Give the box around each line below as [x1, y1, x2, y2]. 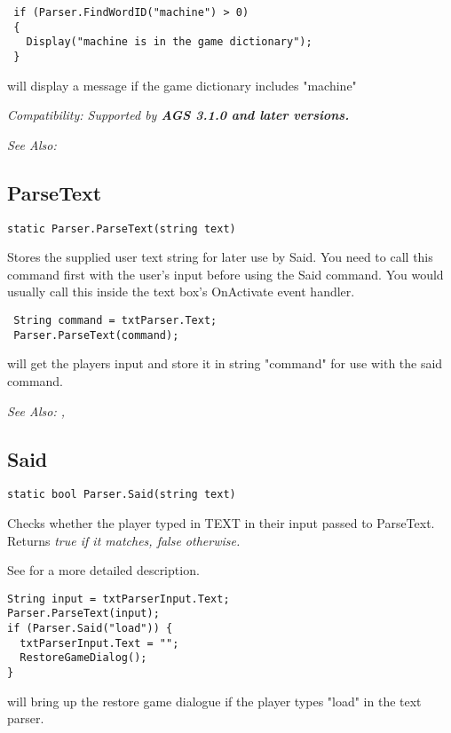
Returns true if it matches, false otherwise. [7, 531, 241, 549]
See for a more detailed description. [7, 561, 200, 579]
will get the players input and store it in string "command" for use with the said [7, 354, 443, 373]
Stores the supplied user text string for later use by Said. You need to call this [7, 248, 433, 266]
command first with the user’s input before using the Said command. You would [7, 264, 444, 283]
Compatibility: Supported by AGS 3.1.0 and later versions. [7, 106, 350, 124]
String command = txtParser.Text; [13, 314, 218, 327]
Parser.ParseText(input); [7, 607, 160, 620]
